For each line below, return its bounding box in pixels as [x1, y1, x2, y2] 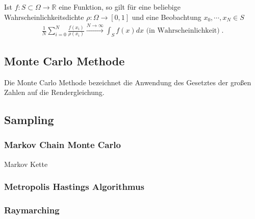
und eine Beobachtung [132, 11, 201, 22]
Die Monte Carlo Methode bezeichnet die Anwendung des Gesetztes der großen [4, 77, 251, 87]
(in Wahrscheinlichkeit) [146, 27, 220, 34]
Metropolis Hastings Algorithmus [4, 180, 144, 193]
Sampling [4, 112, 54, 128]
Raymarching [4, 204, 60, 216]
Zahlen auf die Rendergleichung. [4, 87, 105, 98]
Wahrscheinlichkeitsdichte [4, 11, 84, 22]
